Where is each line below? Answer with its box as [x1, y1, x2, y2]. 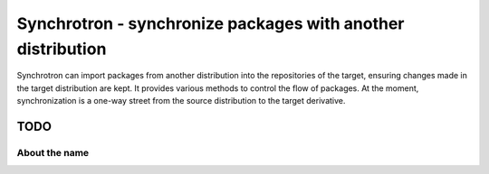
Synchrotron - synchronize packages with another [16, 14, 405, 33]
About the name [16, 146, 90, 159]
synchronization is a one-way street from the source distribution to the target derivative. [16, 96, 346, 106]
